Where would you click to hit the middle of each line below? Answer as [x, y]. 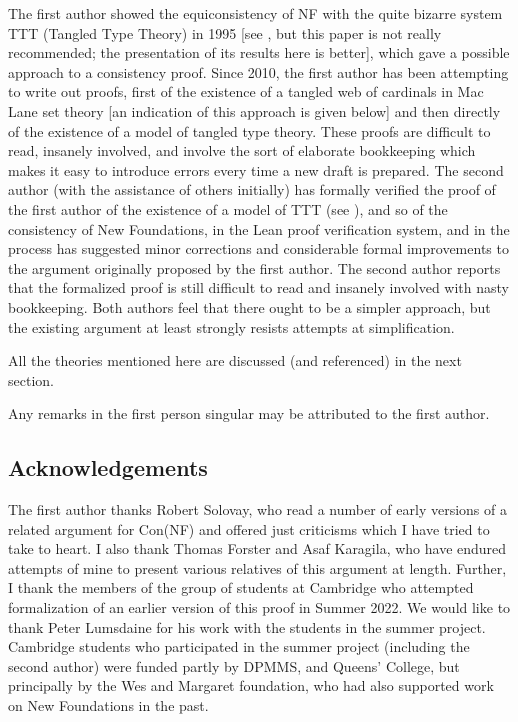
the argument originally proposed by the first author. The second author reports [254, 267]
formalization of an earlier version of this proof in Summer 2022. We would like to [259, 607]
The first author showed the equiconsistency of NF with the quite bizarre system [255, 13]
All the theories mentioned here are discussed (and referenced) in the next [235, 360]
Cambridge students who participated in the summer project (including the [239, 646]
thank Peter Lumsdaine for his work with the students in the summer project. [247, 626]
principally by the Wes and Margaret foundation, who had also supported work [251, 685]
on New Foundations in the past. [108, 705]
